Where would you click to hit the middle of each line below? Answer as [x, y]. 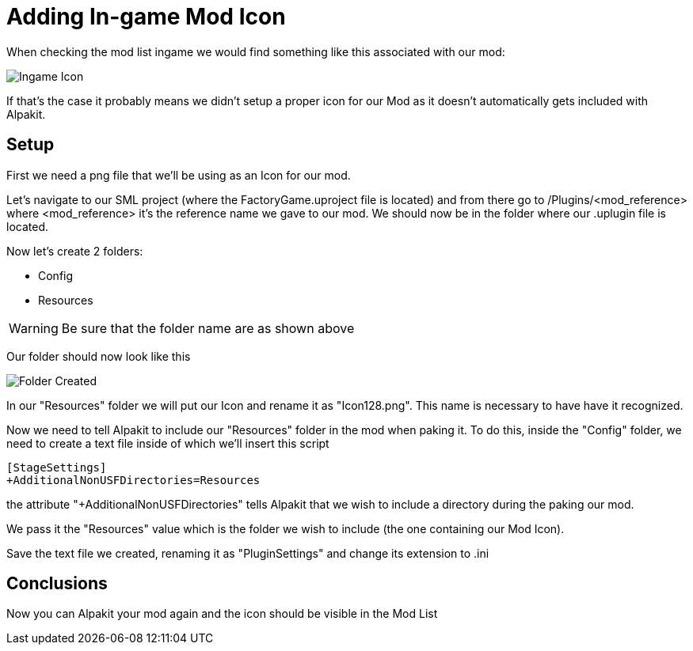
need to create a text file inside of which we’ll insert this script [168, 443]
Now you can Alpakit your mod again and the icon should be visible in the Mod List [222, 614]
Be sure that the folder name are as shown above [208, 328]
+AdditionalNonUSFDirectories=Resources [133, 480]
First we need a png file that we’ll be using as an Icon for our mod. [179, 175]
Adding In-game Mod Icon [146, 17]
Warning [34, 328]
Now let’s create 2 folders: [75, 251]
